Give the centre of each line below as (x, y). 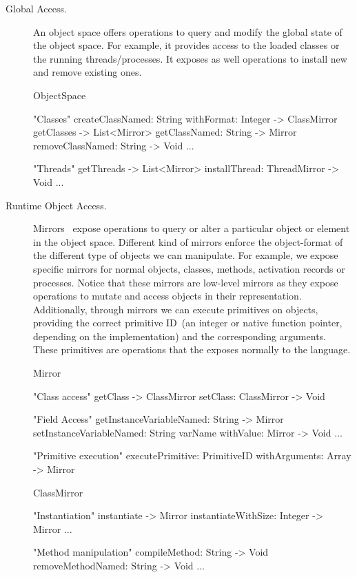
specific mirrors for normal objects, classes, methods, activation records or (189, 268)
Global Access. (36, 8)
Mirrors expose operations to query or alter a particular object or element (192, 228)
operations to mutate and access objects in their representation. (167, 296)
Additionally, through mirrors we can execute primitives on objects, (176, 309)
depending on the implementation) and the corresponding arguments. (180, 336)
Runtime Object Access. (56, 205)
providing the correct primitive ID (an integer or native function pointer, (188, 323)
